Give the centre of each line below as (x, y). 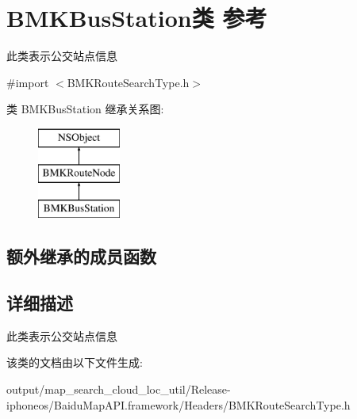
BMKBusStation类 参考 (137, 18)
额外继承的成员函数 (81, 256)
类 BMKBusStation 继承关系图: (85, 109)
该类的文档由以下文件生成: (75, 362)
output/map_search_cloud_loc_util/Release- (119, 389)
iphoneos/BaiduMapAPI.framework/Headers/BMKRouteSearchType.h (178, 404)
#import (28, 82)
